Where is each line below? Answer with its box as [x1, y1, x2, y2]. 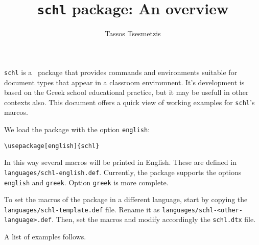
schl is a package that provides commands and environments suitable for [4, 66, 238, 77]
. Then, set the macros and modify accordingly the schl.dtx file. [52, 214, 256, 225]
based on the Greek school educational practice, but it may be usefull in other [4, 87, 249, 97]
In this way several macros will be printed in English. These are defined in [4, 157, 237, 167]
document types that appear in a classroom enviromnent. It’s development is [4, 77, 245, 87]
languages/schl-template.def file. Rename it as [4, 204, 160, 214]
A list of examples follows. [4, 231, 86, 242]
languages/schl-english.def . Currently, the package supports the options [4, 166, 242, 177]
